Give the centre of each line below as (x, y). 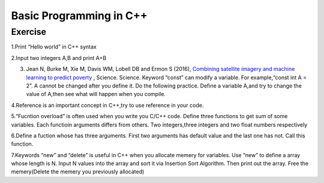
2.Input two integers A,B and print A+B (59, 58)
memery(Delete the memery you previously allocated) (78, 172)
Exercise (29, 32)
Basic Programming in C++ (79, 16)
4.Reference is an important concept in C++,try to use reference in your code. (107, 105)
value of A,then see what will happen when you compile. (96, 94)
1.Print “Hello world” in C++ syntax (54, 47)
